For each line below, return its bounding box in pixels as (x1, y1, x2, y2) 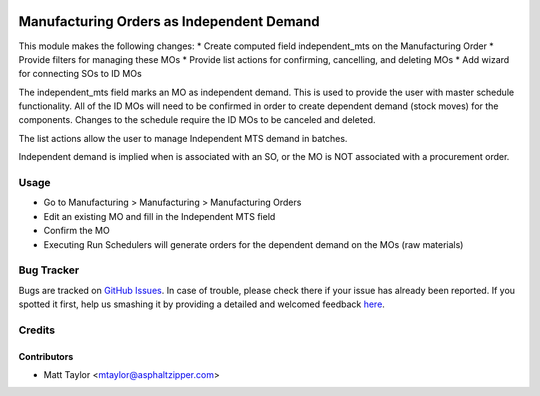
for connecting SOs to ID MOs (18, 68, 142, 80)
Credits (18, 323, 55, 337)
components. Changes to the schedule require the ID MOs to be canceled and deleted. (18, 114, 376, 126)
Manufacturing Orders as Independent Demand (18, 13, 320, 30)
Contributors (18, 350, 74, 362)
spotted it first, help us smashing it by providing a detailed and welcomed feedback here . (18, 298, 385, 310)
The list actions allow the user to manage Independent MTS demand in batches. (18, 132, 348, 144)
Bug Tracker (18, 263, 80, 277)
